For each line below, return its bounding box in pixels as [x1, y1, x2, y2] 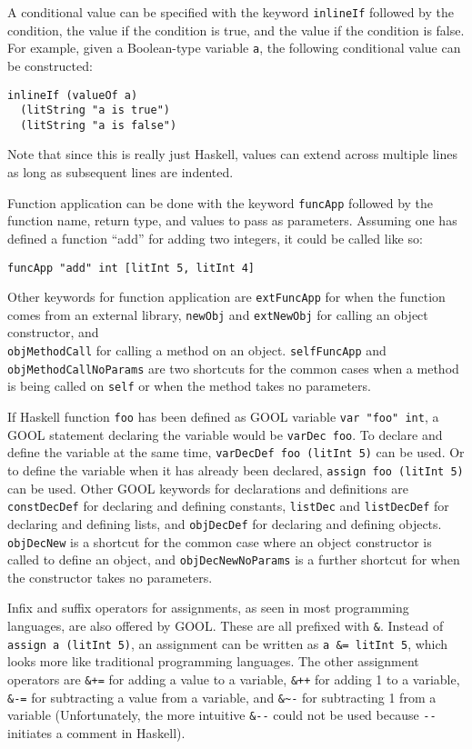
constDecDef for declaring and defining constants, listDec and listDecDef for [7, 496, 449, 515]
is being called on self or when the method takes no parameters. [7, 376, 371, 395]
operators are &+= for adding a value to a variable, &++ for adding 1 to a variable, [7, 669, 460, 688]
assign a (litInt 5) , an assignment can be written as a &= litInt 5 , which [7, 634, 448, 653]
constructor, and [7, 323, 99, 342]
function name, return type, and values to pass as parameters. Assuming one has [7, 211, 457, 230]
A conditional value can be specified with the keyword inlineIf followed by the [7, 3, 455, 21]
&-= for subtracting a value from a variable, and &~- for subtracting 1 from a [7, 687, 437, 706]
